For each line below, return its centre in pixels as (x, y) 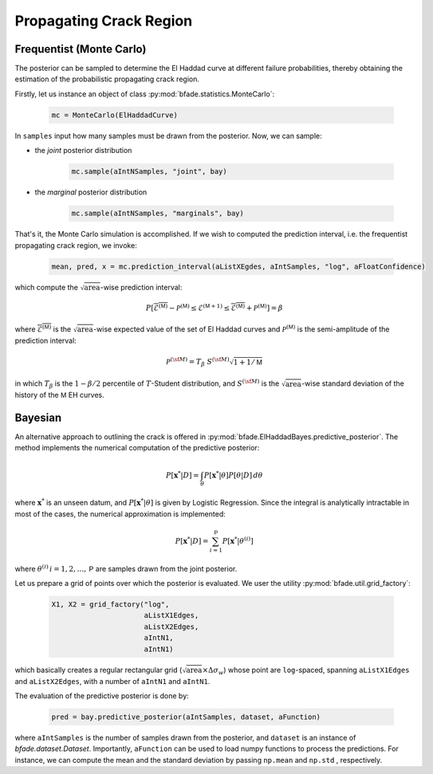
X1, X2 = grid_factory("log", (110, 605)
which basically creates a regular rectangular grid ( (98, 670)
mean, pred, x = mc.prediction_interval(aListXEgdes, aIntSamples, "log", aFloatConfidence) (238, 266)
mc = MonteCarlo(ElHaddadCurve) (115, 115)
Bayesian (38, 417)
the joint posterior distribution (83, 151)
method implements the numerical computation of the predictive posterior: (137, 448)
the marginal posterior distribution (91, 192)
